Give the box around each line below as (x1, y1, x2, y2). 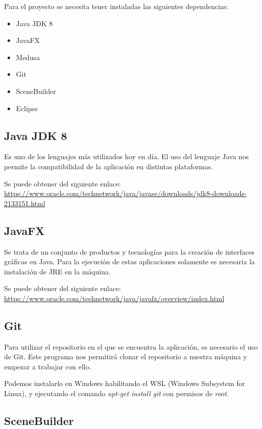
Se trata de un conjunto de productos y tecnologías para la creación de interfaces (4, 246, 254, 257)
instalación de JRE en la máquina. (4, 266, 111, 276)
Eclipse (16, 103, 38, 113)
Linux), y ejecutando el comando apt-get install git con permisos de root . (4, 388, 229, 399)
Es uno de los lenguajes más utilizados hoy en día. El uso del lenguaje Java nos (4, 151, 249, 162)
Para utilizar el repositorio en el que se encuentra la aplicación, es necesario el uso (4, 341, 258, 352)
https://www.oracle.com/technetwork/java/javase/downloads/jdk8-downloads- (4, 188, 247, 199)
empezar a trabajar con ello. (4, 361, 91, 371)
